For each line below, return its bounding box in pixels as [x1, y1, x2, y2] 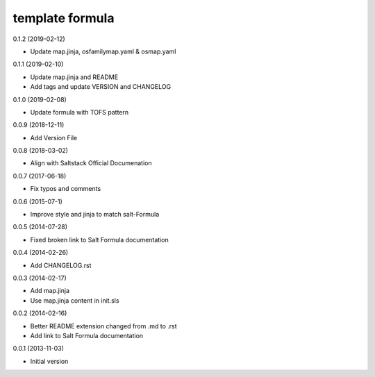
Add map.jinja [30, 287, 69, 295]
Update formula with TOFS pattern [30, 108, 129, 116]
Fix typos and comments [30, 185, 101, 193]
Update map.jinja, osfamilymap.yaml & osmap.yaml [30, 47, 176, 56]
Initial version [30, 357, 69, 365]
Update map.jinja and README [30, 73, 118, 81]
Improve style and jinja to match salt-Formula [30, 210, 160, 219]
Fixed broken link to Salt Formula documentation [30, 235, 169, 244]
